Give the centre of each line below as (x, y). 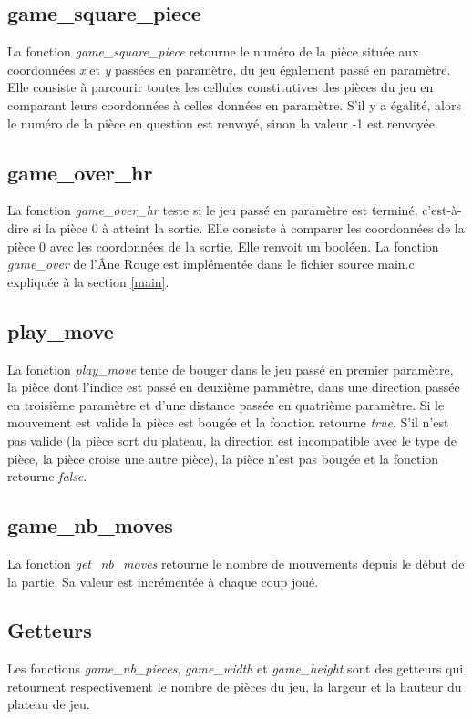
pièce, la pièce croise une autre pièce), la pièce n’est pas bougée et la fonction (223, 458)
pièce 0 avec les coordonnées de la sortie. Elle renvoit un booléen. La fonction (223, 246)
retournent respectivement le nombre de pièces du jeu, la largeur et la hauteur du (235, 686)
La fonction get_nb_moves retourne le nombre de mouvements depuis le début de (236, 563)
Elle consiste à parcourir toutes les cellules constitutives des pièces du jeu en (221, 87)
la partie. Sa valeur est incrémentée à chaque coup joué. (163, 581)
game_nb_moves (90, 525)
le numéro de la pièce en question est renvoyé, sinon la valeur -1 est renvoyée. (223, 123)
